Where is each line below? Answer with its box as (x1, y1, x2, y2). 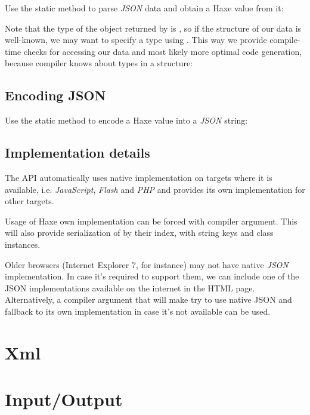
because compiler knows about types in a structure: (5, 57, 193, 69)
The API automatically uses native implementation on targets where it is (5, 171, 272, 183)
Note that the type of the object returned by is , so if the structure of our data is (5, 21, 302, 34)
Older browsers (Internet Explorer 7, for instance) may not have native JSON (5, 258, 289, 270)
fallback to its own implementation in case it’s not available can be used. (5, 305, 271, 317)
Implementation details (5, 143, 150, 162)
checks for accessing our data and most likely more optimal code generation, (23, 45, 302, 57)
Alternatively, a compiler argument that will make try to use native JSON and (5, 293, 292, 306)
